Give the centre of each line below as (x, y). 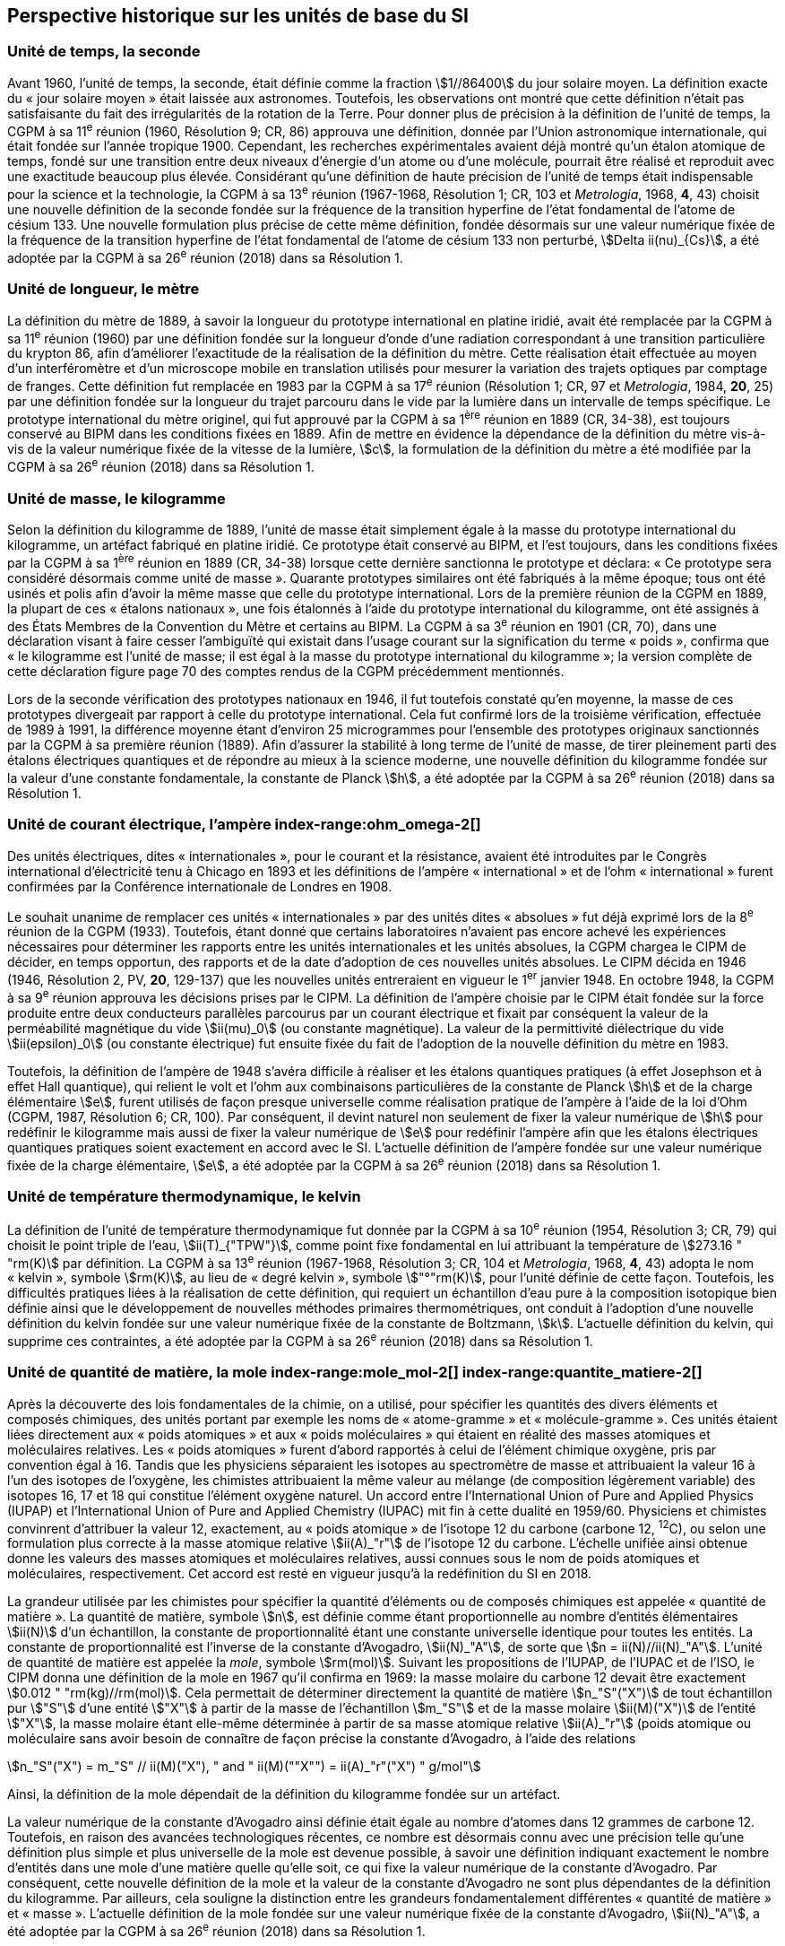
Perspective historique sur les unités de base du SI (238, 16)
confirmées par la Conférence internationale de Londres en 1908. (200, 886)
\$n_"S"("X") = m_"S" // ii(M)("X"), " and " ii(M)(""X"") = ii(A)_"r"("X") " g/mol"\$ (244, 1767)
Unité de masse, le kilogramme (116, 498)
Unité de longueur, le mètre (104, 289)
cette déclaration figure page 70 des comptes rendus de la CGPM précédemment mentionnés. (286, 672)
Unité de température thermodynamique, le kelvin (184, 1196)
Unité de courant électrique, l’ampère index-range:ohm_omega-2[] (244, 825)
